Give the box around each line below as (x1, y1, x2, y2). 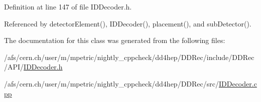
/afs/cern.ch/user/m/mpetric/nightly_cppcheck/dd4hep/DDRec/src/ (4, 78, 219, 88)
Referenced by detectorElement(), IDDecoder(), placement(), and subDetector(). (4, 18, 251, 28)
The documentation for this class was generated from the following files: (4, 35, 225, 45)
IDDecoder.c (218, 78, 257, 88)
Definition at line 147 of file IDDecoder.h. (4, 1, 132, 11)
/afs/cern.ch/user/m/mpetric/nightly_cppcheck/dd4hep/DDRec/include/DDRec (4, 51, 254, 62)
